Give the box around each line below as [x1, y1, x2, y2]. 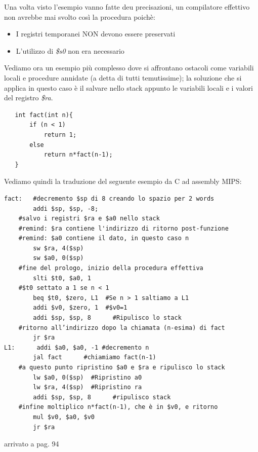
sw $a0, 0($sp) [33, 254, 84, 262]
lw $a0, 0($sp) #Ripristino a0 [33, 373, 142, 381]
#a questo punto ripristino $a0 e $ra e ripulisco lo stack [18, 364, 225, 371]
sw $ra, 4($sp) [33, 244, 84, 252]
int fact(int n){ [15, 111, 73, 119]
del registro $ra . [4, 92, 53, 103]
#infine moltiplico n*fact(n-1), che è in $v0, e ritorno [18, 403, 218, 411]
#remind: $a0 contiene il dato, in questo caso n [18, 235, 189, 242]
